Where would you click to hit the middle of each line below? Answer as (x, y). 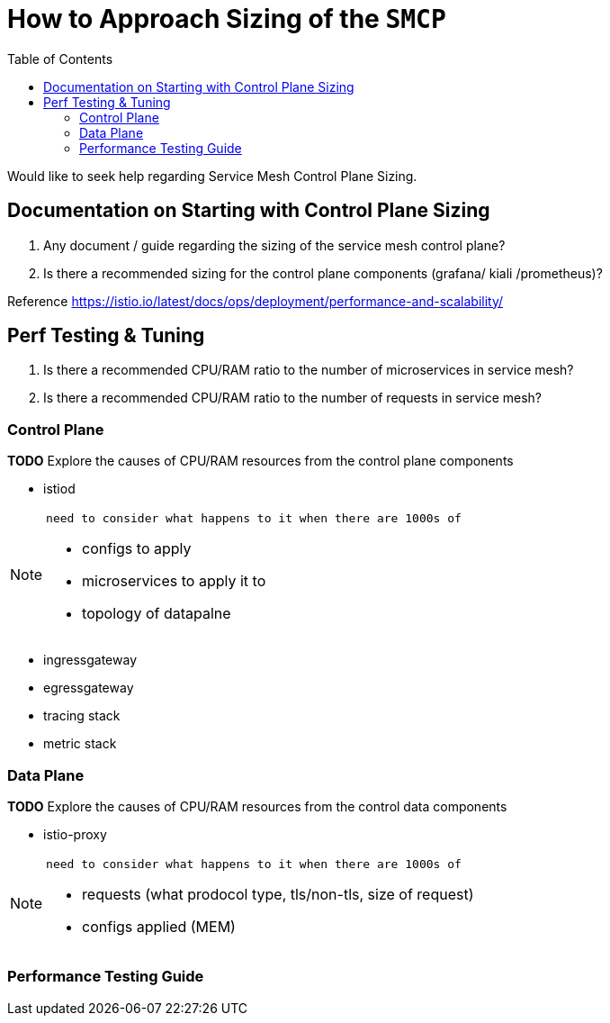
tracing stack (82, 716)
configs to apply (137, 549)
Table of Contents (60, 59)
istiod (59, 489)
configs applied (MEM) (159, 926)
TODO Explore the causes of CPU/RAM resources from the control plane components (260, 461)
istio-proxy (75, 834)
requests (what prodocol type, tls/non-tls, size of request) (278, 894)
